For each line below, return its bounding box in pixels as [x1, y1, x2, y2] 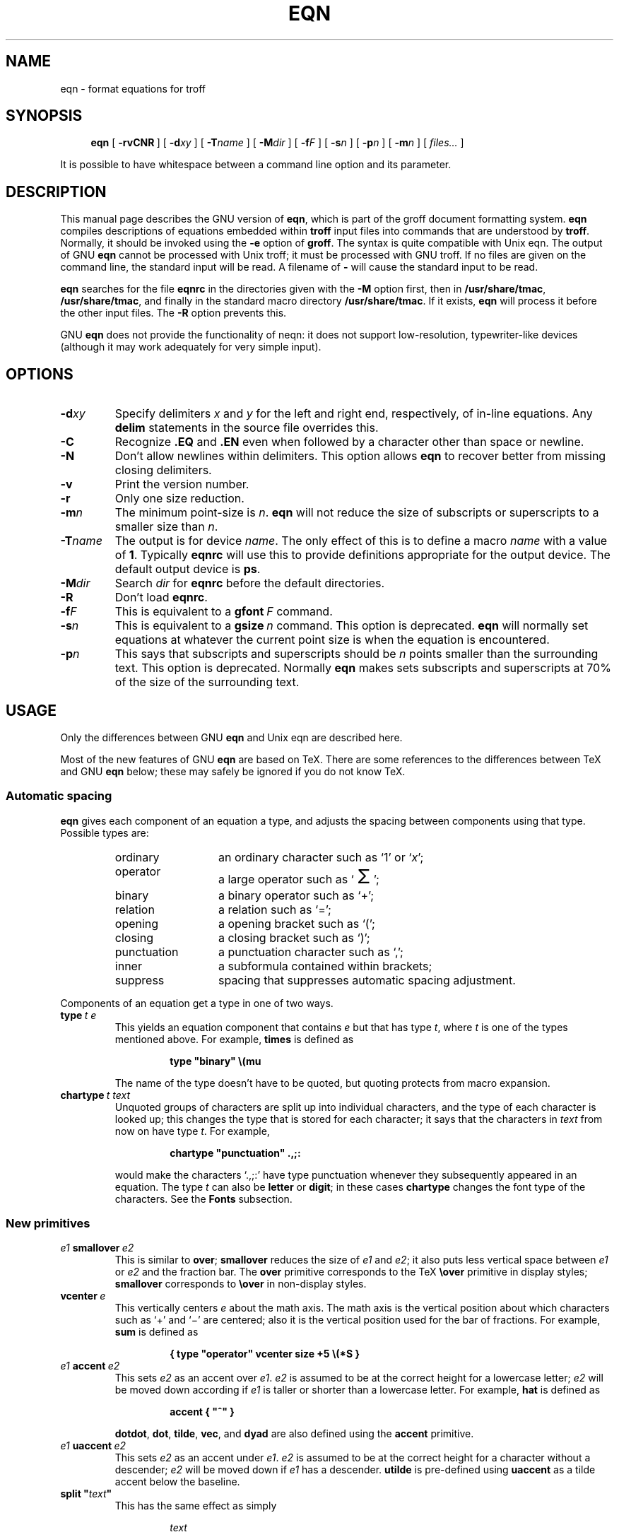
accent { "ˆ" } [170, 1406, 235, 1418]
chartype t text [60, 1088, 131, 1101]
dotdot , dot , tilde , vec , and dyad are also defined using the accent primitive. [114, 1427, 474, 1440]
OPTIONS [6, 365, 73, 383]
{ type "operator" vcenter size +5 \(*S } [170, 1348, 360, 1360]
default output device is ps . [114, 562, 261, 577]
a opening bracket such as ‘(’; [218, 916, 375, 931]
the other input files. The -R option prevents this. [60, 307, 287, 319]
